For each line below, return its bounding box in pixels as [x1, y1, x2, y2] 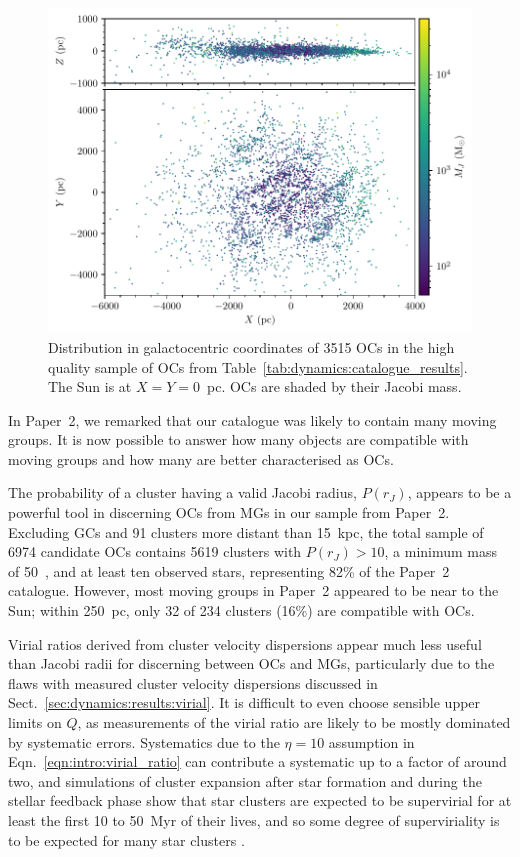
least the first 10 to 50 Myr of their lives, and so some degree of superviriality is [8, 809, 500, 830]
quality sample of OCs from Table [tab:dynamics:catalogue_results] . [48, 356, 468, 377]
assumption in [328, 731, 415, 752]
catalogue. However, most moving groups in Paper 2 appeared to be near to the [8, 580, 499, 601]
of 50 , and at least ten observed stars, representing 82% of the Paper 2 [8, 560, 450, 581]
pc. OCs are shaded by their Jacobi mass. [207, 376, 462, 397]
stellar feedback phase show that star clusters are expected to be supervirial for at [8, 790, 512, 811]
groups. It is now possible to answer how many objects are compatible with [8, 429, 469, 450]
